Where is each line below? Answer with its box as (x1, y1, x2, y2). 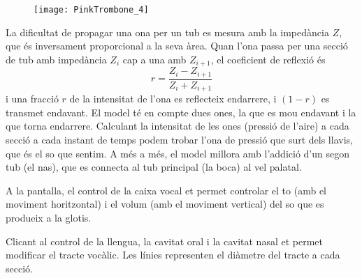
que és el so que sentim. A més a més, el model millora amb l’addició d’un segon (6, 146, 349, 160)
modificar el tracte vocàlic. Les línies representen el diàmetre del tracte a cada (6, 247, 340, 262)
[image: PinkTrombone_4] (34, 5, 149, 15)
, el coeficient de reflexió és (210, 52, 326, 66)
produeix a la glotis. (6, 210, 92, 224)
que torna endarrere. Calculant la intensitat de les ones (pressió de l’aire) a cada (6, 118, 349, 133)
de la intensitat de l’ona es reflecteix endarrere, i (69, 91, 277, 106)
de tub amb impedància (6, 52, 107, 66)
